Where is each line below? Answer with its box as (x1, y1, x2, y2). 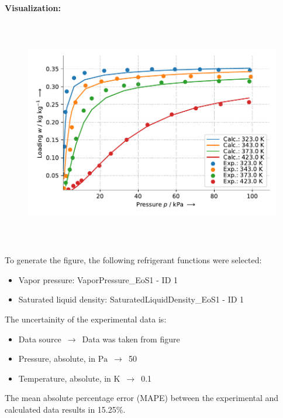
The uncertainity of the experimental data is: (5, 312, 167, 325)
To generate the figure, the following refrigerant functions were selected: (5, 254, 262, 266)
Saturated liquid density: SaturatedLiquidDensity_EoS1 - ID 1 (18, 293, 244, 305)
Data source (18, 332, 61, 345)
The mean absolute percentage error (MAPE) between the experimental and (5, 392, 279, 404)
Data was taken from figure (82, 332, 180, 345)
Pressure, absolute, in (18, 352, 95, 365)
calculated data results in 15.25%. (5, 403, 126, 415)
